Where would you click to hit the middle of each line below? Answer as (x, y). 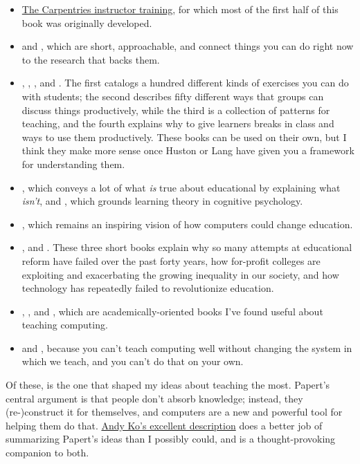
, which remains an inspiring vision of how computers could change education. (187, 224)
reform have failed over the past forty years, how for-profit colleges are (171, 260)
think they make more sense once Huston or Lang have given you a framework (188, 150)
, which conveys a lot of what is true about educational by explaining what (181, 187)
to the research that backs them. (91, 59)
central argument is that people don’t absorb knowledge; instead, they (154, 398)
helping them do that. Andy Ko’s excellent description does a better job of (164, 425)
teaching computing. (65, 325)
